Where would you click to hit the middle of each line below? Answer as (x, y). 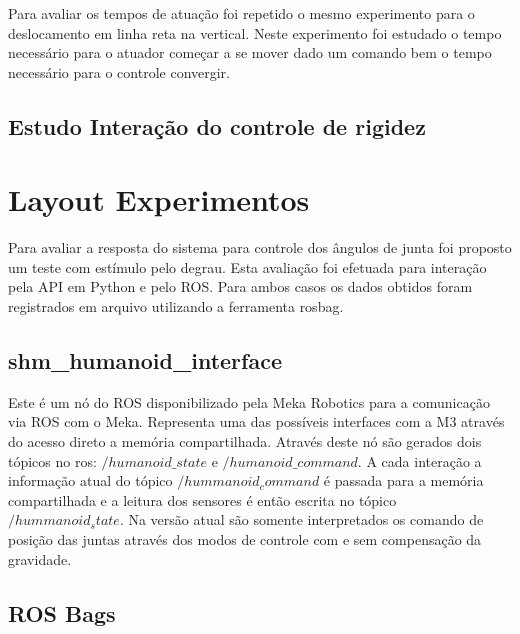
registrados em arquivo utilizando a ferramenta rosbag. (176, 306)
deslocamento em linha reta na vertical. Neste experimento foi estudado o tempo (255, 32)
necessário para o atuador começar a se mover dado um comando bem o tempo (250, 52)
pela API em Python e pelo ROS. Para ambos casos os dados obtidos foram (240, 286)
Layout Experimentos (159, 199)
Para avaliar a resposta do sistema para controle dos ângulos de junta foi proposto (260, 247)
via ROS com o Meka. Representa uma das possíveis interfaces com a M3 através (256, 421)
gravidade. (40, 558)
